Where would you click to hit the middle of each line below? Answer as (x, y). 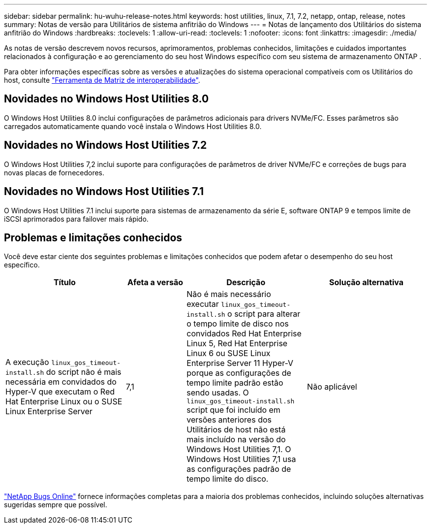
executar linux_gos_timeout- (239, 304)
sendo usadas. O (218, 393)
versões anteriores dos (229, 420)
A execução (27, 362)
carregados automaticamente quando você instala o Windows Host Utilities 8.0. (133, 126)
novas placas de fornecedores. (54, 172)
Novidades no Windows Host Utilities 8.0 (107, 99)
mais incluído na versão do (236, 440)
